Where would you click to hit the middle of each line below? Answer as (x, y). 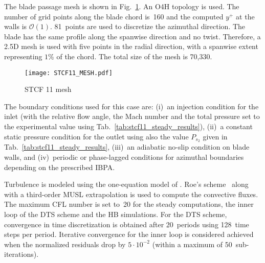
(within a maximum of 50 (192, 244)
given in (215, 136)
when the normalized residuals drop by (65, 244)
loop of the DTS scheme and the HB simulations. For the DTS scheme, (116, 214)
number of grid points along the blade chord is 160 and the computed (114, 16)
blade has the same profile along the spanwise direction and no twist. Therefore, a (132, 36)
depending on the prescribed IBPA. (60, 167)
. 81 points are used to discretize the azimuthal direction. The (148, 26)
